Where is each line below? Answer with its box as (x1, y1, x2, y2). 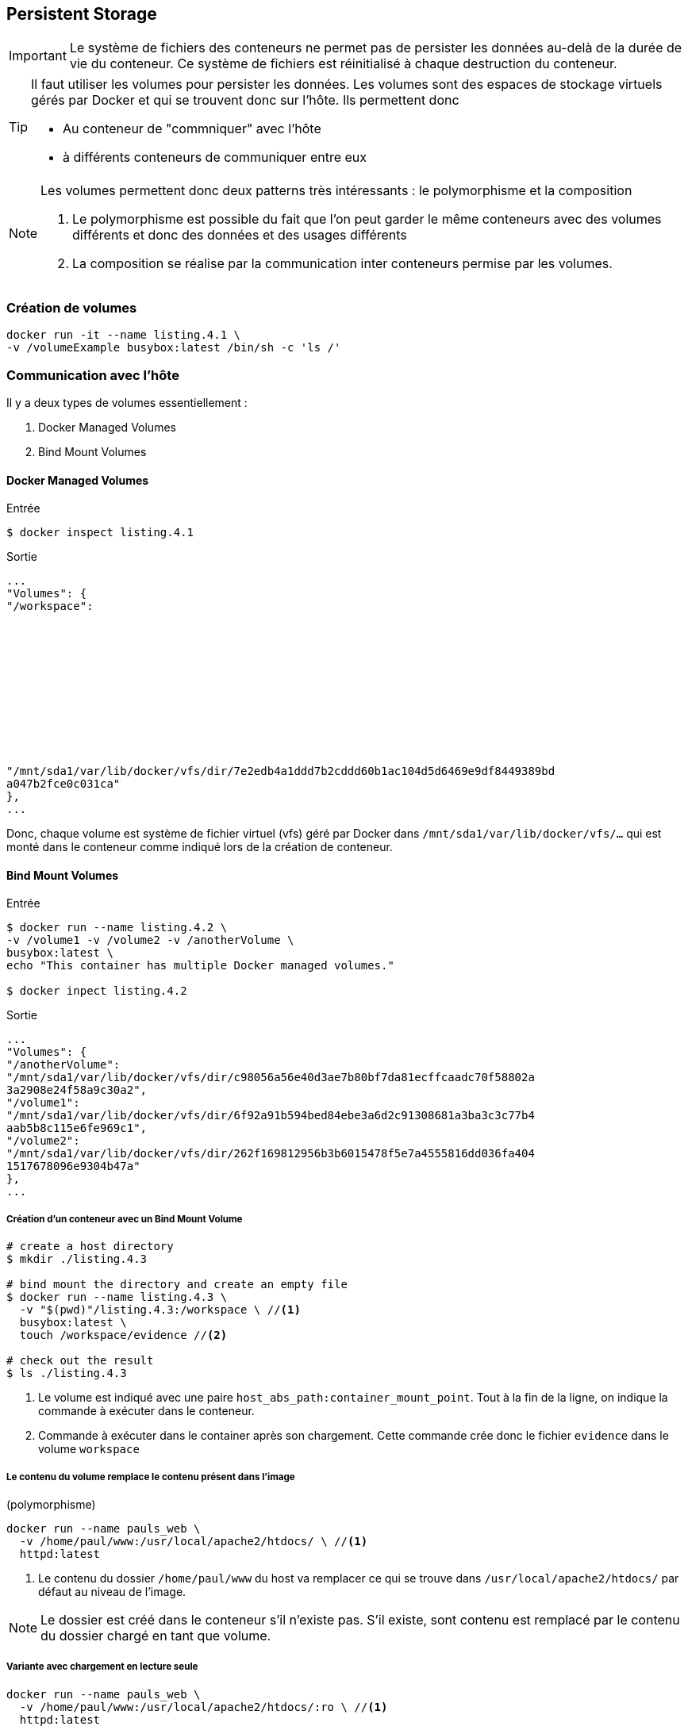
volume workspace (38, 1442, 140, 1456)
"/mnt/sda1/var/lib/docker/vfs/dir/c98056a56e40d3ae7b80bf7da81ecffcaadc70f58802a (6, 1071, 535, 1084)
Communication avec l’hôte (6, 366, 179, 383)
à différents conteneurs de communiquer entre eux (63, 149, 367, 166)
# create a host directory (6, 1240, 174, 1253)
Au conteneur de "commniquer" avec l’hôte (63, 121, 321, 137)
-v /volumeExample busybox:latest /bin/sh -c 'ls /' (6, 341, 341, 355)
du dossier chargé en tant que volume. (40, 1627, 271, 1644)
